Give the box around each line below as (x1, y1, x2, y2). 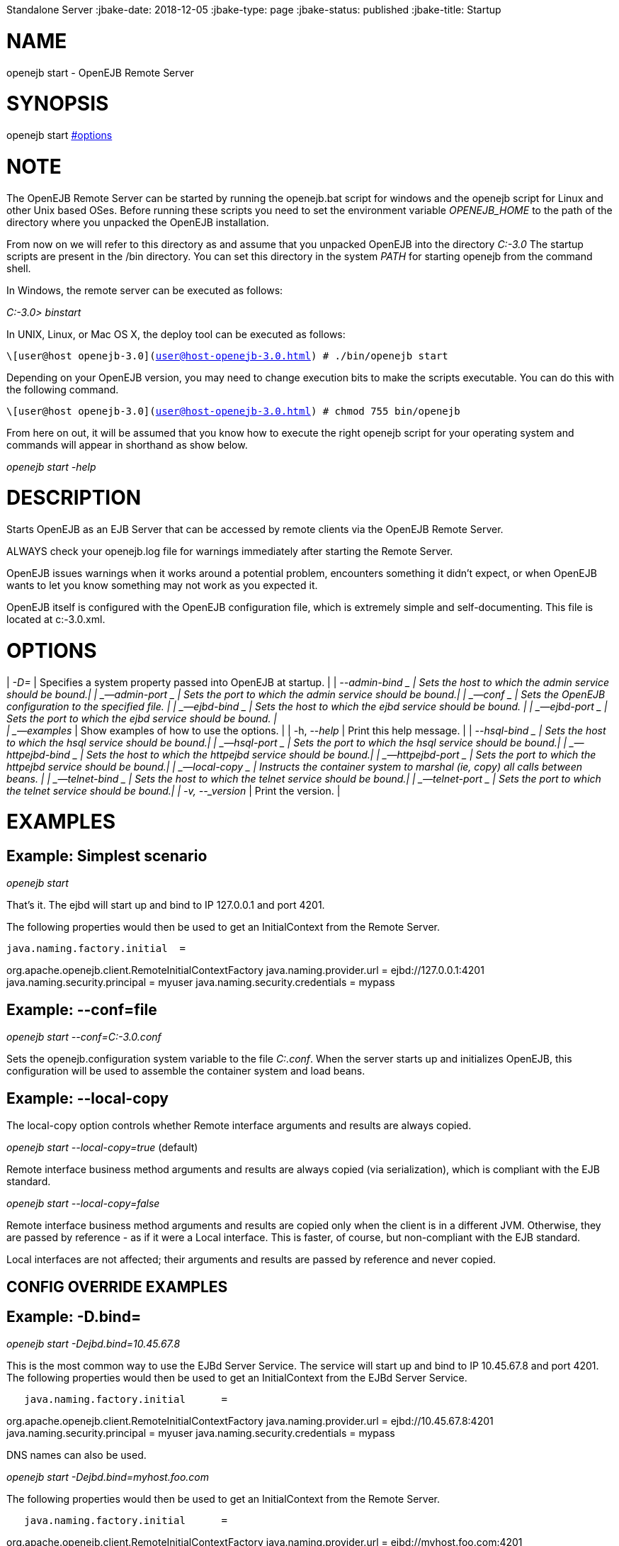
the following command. (6, 383, 119, 396)
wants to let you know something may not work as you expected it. (6, 579, 318, 591)
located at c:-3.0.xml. (6, 613, 106, 625)
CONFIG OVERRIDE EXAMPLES (6, 1277, 228, 1296)
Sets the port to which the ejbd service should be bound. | (6, 712, 278, 724)
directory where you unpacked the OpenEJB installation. (6, 215, 269, 228)
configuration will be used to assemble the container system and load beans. (6, 1065, 365, 1077)
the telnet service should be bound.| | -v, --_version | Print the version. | (6, 784, 341, 797)
